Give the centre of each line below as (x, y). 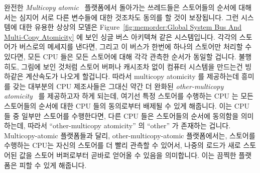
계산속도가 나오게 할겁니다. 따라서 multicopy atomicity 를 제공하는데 (133, 76)
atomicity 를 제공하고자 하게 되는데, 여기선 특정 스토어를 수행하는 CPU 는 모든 (129, 96)
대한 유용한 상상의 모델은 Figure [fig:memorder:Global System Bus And (131, 27)
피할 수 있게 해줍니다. (53, 165)
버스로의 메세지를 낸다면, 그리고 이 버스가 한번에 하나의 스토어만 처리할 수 (136, 47)
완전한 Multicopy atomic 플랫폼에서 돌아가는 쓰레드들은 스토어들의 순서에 (120, 7)
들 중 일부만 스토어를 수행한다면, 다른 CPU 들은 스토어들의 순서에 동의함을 (121, 115)
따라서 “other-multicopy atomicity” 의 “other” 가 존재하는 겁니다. (129, 125)
